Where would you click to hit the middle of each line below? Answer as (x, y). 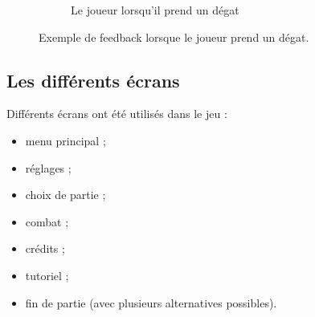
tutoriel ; (47, 275)
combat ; (47, 221)
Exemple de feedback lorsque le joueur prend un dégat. (174, 37)
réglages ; (48, 167)
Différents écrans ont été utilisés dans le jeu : (117, 114)
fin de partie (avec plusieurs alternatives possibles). (151, 302)
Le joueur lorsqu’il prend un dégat (155, 10)
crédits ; (45, 248)
